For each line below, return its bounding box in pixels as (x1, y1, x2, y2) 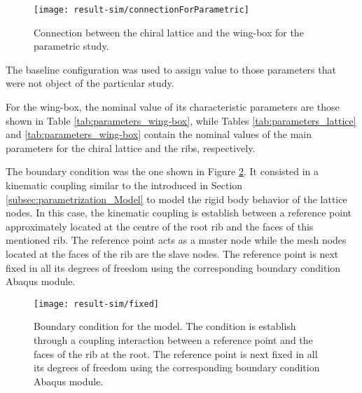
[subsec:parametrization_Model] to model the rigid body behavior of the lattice (6, 191, 347, 206)
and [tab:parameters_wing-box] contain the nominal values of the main (6, 127, 312, 142)
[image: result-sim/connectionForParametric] (34, 5, 249, 15)
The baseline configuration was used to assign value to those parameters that (6, 62, 336, 76)
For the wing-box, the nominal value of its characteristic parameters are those (6, 99, 340, 114)
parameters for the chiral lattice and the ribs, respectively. (6, 140, 256, 155)
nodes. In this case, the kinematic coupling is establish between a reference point (6, 205, 352, 220)
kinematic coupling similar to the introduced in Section (6, 178, 243, 192)
